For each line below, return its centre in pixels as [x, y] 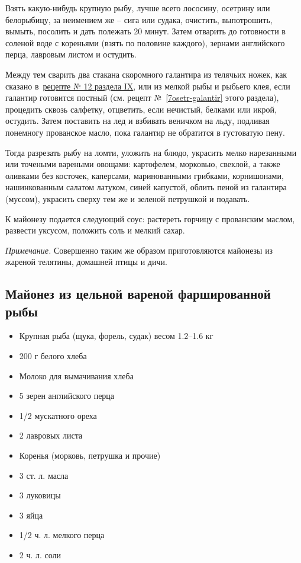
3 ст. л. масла [44, 475]
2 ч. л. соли [40, 555]
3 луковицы [40, 495]
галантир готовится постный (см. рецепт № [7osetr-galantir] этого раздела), [142, 97]
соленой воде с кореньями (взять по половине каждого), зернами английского [145, 42]
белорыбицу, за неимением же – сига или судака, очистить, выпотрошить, [139, 19]
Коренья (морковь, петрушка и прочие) [90, 455]
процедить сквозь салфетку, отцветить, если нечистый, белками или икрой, [141, 109]
